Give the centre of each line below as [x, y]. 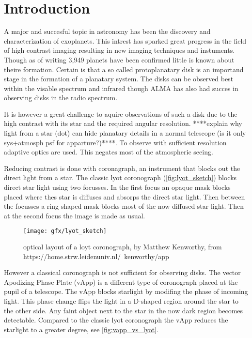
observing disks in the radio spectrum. [61, 98]
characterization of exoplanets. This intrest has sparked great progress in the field [125, 40]
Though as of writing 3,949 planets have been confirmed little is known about [119, 59]
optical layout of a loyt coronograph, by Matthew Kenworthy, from [123, 247]
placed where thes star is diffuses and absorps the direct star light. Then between [125, 196]
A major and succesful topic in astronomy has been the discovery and [107, 31]
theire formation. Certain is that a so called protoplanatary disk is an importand [124, 69]
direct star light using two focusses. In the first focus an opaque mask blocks [117, 187]
